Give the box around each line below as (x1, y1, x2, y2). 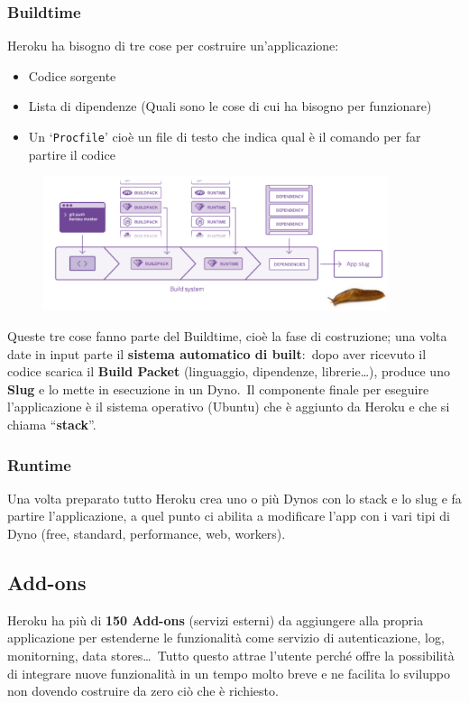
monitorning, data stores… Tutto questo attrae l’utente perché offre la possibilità (7, 645, 455, 664)
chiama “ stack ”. (7, 414, 97, 433)
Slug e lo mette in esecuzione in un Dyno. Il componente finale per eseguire (7, 379, 429, 398)
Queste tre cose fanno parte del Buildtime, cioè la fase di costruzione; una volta (7, 327, 447, 346)
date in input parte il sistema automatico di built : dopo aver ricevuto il (7, 344, 427, 363)
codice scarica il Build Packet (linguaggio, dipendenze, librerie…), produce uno (7, 362, 450, 381)
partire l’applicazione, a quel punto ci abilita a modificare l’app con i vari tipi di (7, 506, 450, 525)
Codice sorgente (28, 66, 116, 85)
